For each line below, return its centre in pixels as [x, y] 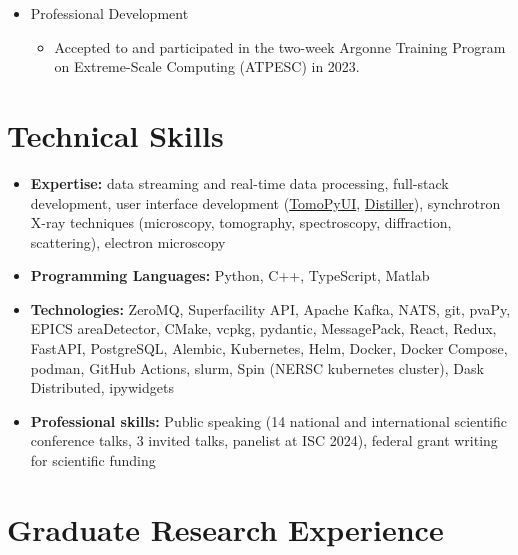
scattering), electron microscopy [128, 241]
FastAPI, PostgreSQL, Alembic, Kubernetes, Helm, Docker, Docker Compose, [269, 348]
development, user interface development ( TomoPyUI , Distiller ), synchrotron [265, 202]
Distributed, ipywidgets [102, 387]
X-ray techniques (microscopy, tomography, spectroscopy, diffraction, [241, 222]
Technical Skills [115, 134]
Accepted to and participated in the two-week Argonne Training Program [280, 46]
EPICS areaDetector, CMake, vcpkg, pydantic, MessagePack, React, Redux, [263, 328]
